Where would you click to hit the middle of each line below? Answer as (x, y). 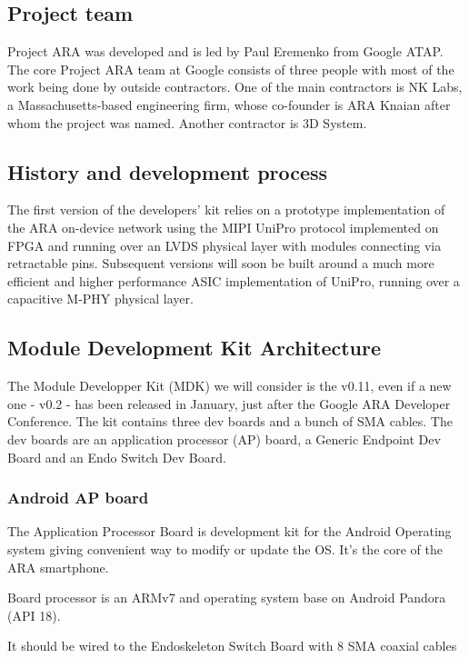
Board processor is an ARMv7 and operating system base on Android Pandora (227, 598)
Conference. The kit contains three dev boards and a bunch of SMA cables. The (230, 421)
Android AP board (78, 498)
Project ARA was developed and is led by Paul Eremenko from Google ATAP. (225, 51)
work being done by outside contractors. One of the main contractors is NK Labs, (235, 87)
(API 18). (34, 615)
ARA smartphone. (58, 567)
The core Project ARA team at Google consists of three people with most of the (231, 69)
